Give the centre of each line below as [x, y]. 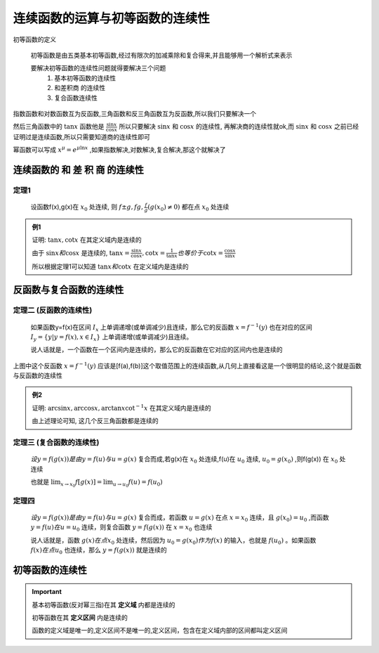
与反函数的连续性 [38, 375]
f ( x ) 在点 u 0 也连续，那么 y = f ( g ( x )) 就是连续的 [99, 550]
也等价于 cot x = [200, 253]
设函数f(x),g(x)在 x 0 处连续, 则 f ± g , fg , [87, 208]
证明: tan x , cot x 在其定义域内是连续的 [87, 240]
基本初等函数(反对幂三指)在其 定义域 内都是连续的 [104, 604]
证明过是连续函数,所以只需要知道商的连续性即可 [82, 136]
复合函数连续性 [76, 98]
